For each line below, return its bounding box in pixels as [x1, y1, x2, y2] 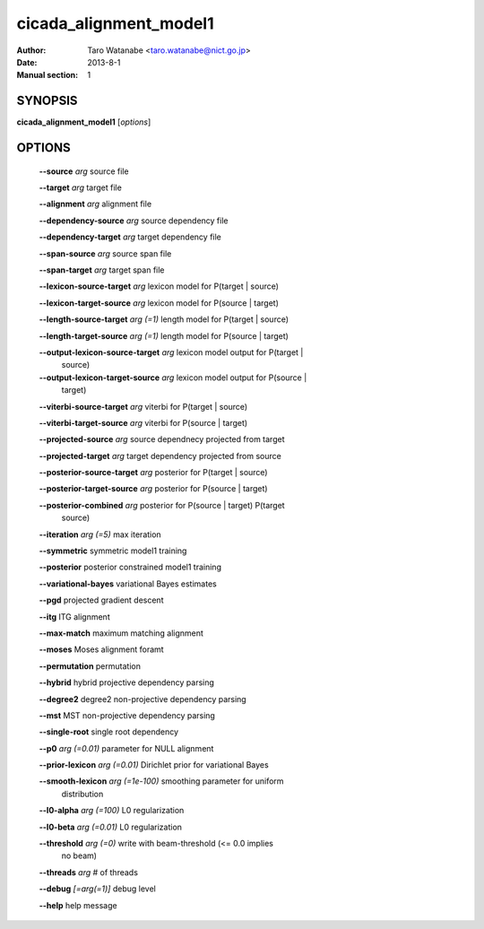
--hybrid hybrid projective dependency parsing [39, 677, 215, 688]
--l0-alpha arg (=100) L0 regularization [39, 805, 185, 816]
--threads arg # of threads [39, 866, 139, 878]
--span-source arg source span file [39, 247, 172, 259]
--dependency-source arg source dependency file [39, 215, 229, 226]
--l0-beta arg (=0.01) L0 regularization [39, 821, 183, 832]
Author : [16, 45, 47, 56]
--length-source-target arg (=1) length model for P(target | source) [39, 314, 290, 325]
